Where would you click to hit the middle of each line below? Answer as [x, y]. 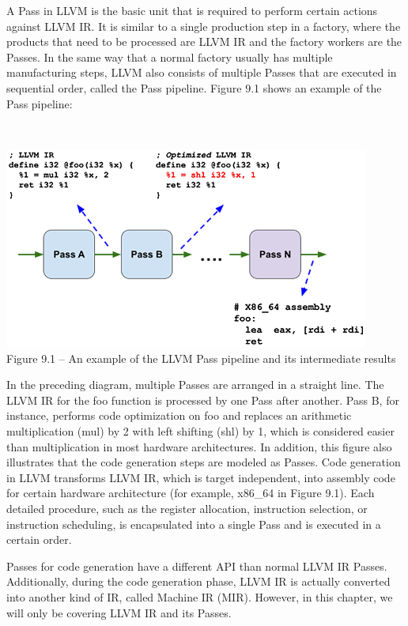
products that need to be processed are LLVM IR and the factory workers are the [204, 41]
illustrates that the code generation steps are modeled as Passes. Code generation [204, 462]
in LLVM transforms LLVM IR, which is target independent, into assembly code [201, 477]
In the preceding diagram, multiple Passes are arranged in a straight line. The [195, 385]
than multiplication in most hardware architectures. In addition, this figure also [199, 446]
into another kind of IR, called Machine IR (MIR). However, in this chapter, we [200, 596]
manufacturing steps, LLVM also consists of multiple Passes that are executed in [202, 72]
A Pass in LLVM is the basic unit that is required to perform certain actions [192, 10]
